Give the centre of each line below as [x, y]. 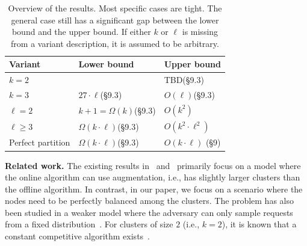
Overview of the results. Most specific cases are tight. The [115, 8]
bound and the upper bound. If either [81, 32]
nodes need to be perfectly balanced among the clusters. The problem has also [149, 201]
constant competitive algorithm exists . [77, 236]
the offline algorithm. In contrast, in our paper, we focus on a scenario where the [154, 189]
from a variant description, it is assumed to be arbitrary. [115, 43]
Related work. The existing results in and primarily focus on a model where [153, 165]
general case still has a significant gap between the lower [115, 20]
